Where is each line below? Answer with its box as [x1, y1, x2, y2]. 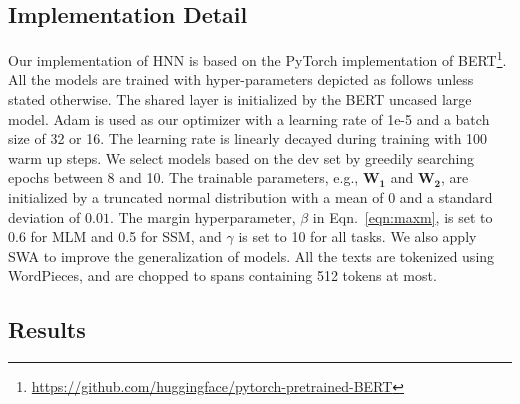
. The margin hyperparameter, [109, 206, 296, 227]
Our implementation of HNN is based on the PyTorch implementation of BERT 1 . [8, 47, 507, 70]
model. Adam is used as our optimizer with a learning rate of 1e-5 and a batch [8, 108, 490, 129]
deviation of [8, 206, 81, 227]
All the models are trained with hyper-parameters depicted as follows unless [8, 69, 474, 90]
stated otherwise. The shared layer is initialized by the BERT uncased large [8, 89, 472, 110]
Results [8, 314, 86, 345]
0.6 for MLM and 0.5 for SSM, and [8, 226, 222, 247]
